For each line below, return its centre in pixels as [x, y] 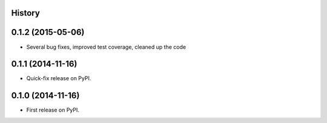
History [26, 13]
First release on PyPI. [53, 110]
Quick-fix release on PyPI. [59, 78]
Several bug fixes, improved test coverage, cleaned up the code [106, 47]
